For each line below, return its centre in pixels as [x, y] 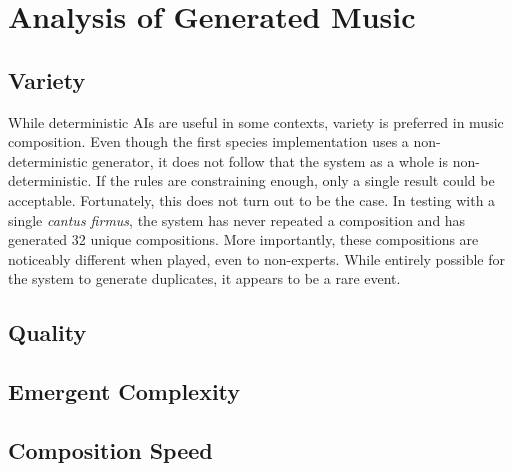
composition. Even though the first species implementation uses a [208, 141]
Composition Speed [110, 449]
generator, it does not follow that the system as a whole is [270, 160]
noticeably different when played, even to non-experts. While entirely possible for [257, 258]
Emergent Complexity [124, 391]
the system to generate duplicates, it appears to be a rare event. [204, 278]
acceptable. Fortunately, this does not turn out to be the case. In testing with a [252, 199]
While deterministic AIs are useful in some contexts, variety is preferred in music [256, 121]
